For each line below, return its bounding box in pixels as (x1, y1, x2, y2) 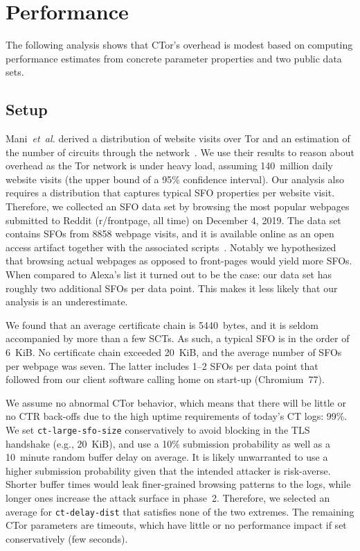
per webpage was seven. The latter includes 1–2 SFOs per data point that (6, 358, 318, 373)
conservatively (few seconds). (6, 531, 128, 545)
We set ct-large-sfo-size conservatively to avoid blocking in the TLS (6, 422, 310, 436)
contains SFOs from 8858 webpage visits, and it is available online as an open (6, 226, 334, 241)
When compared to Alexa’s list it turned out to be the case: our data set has (6, 267, 332, 282)
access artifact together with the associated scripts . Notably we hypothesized (6, 239, 336, 254)
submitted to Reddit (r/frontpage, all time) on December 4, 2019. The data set (6, 212, 341, 227)
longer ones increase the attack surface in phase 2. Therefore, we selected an (6, 491, 330, 505)
